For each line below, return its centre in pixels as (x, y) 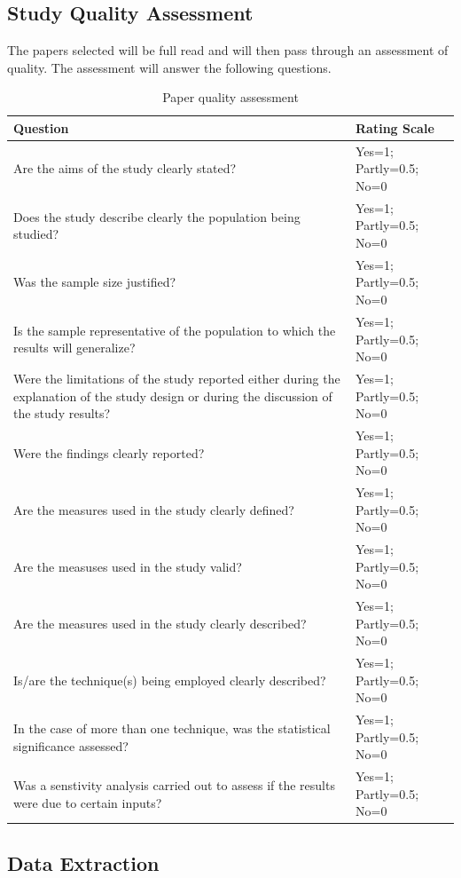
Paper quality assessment (230, 97)
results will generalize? (74, 348)
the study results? (62, 413)
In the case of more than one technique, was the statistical (172, 728)
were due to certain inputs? (88, 802)
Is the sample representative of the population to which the (175, 330)
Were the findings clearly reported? (109, 452)
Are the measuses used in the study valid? (128, 566)
